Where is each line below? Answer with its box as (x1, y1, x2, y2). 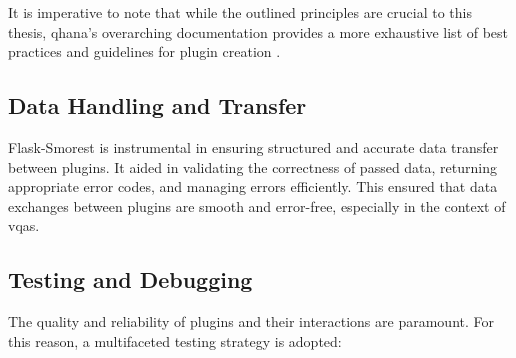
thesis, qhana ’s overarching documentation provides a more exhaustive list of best (8, 21, 509, 42)
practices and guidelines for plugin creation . (8, 41, 281, 62)
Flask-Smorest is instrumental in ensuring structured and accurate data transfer (8, 136, 499, 157)
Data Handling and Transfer (8, 90, 307, 121)
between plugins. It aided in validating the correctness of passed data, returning (8, 156, 498, 177)
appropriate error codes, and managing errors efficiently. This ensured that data (8, 176, 498, 197)
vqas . (8, 215, 40, 236)
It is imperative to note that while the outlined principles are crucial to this (8, 2, 472, 22)
